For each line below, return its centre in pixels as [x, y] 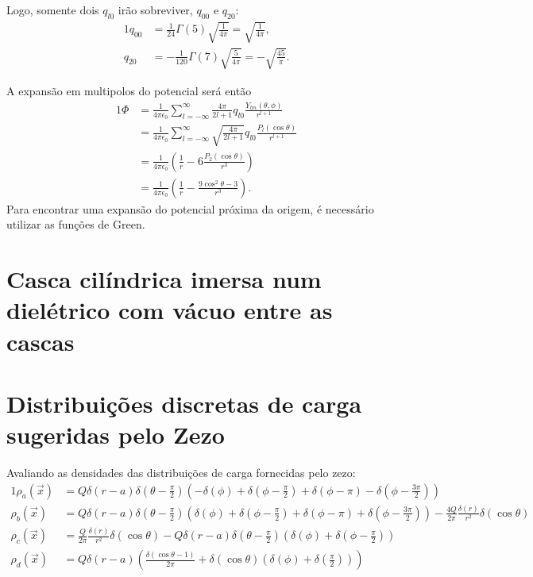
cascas [41, 341]
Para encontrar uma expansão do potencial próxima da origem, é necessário [190, 208]
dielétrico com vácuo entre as [170, 310]
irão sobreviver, [155, 10]
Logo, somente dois [53, 10]
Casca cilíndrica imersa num [164, 279]
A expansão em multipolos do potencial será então [129, 90]
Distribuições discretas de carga [184, 403]
